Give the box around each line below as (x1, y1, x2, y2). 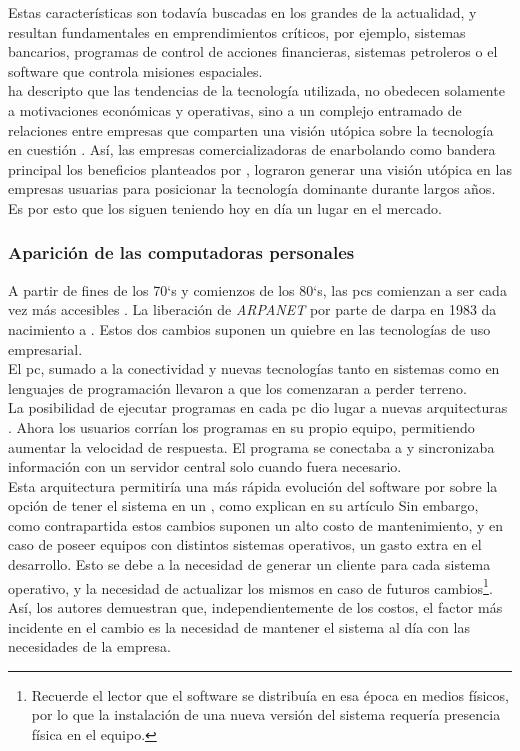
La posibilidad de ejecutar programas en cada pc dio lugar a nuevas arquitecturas (8, 397, 508, 418)
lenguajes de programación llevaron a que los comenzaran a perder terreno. (8, 377, 467, 398)
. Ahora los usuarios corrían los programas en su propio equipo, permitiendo (8, 416, 475, 437)
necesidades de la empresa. (8, 636, 171, 657)
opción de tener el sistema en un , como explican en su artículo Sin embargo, (8, 495, 479, 516)
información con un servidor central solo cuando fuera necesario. (8, 456, 402, 477)
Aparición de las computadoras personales (8, 240, 355, 265)
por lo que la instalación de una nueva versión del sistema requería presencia (31, 704, 501, 725)
